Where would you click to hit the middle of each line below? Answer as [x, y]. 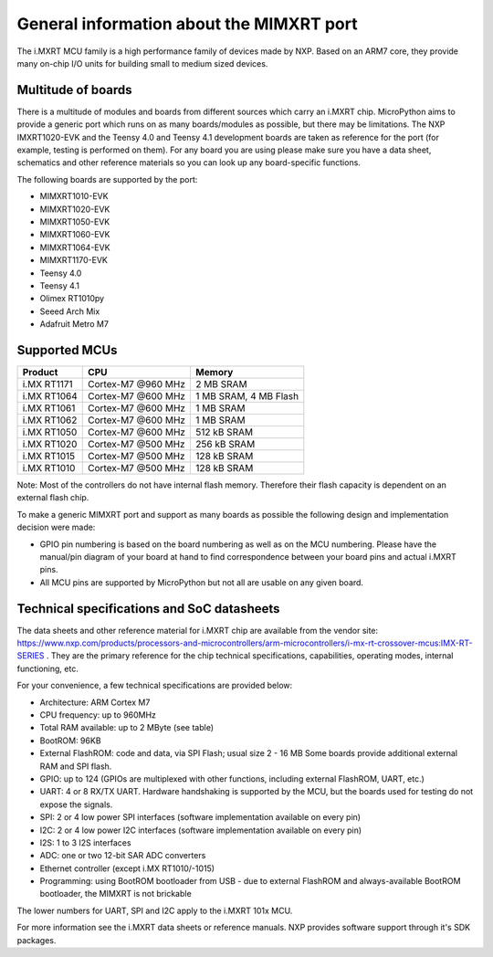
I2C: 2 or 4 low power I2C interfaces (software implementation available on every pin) [201, 830]
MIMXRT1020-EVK [75, 209]
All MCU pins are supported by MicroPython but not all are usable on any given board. [202, 582]
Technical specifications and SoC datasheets [148, 609]
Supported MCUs [67, 350]
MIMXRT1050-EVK [75, 221]
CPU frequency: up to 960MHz [98, 715]
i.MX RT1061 [49, 408]
